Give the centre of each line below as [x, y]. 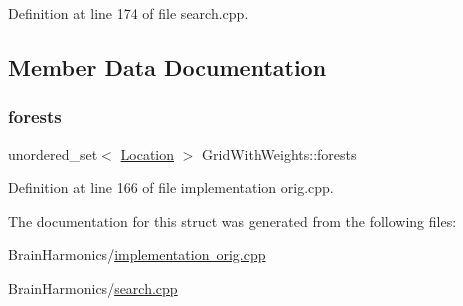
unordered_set [53, 153]
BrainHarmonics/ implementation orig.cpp [137, 254]
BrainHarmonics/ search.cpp [93, 287]
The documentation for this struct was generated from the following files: [232, 220]
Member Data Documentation [167, 66]
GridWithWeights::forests [279, 153]
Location [147, 153]
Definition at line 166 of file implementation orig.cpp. [171, 187]
